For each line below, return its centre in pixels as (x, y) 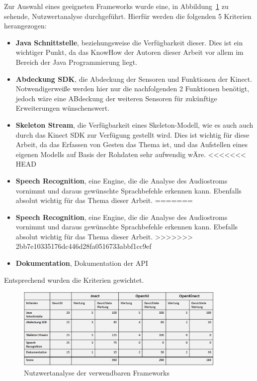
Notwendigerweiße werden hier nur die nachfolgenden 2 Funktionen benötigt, (132, 89)
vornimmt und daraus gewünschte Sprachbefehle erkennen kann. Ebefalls (127, 227)
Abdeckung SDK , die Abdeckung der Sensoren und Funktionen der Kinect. (134, 79)
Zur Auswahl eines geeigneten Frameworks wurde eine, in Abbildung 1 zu (116, 6)
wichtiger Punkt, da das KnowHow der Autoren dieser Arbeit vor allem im (129, 52)
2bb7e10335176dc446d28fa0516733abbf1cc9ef (84, 246)
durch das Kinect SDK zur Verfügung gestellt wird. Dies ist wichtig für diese (132, 134)
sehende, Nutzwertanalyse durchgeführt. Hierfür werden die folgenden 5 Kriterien (128, 16)
